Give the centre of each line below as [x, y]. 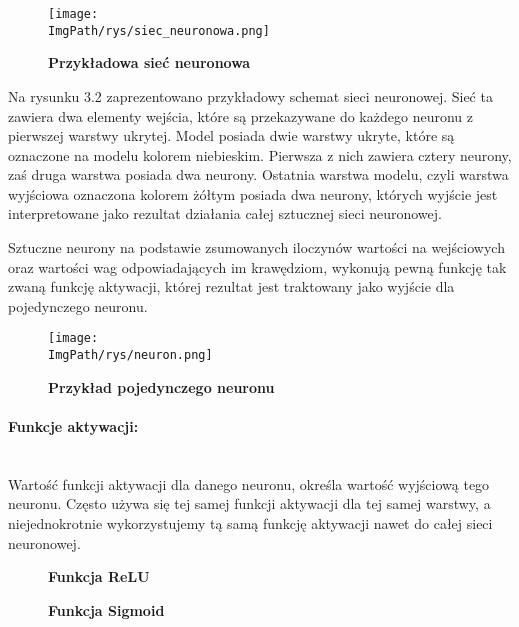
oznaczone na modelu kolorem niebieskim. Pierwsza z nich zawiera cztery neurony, [260, 154]
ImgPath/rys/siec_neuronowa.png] [159, 30]
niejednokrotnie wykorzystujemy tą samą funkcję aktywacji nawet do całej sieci [250, 522]
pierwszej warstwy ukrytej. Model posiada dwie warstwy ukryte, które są [231, 135]
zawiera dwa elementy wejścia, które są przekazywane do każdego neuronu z [240, 115]
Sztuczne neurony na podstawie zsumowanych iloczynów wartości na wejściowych [256, 247]
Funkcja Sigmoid [106, 609]
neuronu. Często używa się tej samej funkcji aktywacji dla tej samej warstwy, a [249, 503]
